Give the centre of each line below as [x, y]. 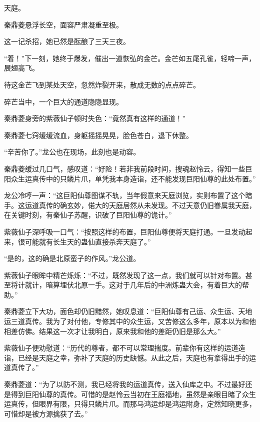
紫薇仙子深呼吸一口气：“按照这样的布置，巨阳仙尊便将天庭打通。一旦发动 [125, 231]
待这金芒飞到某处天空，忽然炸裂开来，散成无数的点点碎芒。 [102, 84]
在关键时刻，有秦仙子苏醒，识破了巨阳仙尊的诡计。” [88, 215]
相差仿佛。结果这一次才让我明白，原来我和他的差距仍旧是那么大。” [112, 331]
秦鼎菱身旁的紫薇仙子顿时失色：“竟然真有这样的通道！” [95, 118]
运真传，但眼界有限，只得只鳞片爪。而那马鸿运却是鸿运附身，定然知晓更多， [130, 404]
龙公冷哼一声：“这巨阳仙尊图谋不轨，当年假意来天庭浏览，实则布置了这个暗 [128, 195]
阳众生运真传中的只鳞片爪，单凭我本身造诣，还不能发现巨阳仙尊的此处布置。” [130, 178]
